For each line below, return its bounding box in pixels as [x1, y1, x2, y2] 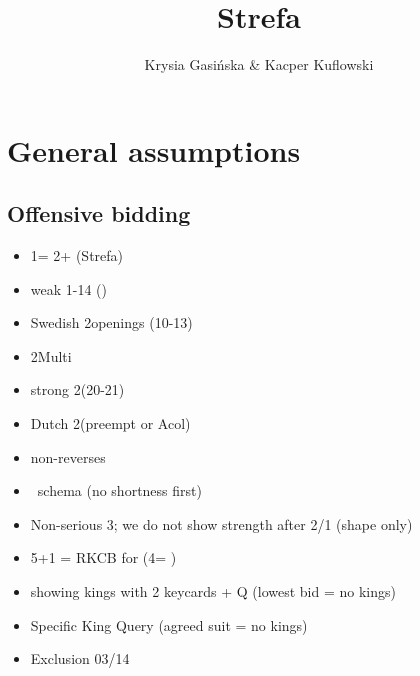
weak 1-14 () [30, 278, 107, 299]
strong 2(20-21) [30, 379, 125, 400]
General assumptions [7, 129, 301, 170]
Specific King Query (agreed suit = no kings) [30, 614, 308, 635]
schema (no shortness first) [37, 480, 202, 501]
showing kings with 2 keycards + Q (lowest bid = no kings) [30, 581, 396, 602]
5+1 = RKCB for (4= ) [30, 547, 177, 568]
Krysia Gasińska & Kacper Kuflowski [144, 54, 374, 75]
